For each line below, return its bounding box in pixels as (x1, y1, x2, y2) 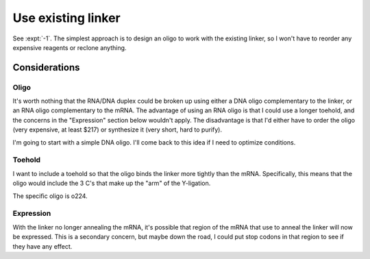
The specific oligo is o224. (12, 192, 88, 200)
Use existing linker (12, 10, 121, 25)
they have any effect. (12, 242, 73, 250)
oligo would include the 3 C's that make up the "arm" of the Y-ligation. (12, 179, 211, 188)
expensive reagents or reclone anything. (12, 43, 127, 51)
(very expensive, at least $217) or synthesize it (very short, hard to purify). (12, 125, 223, 134)
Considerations (12, 62, 80, 73)
